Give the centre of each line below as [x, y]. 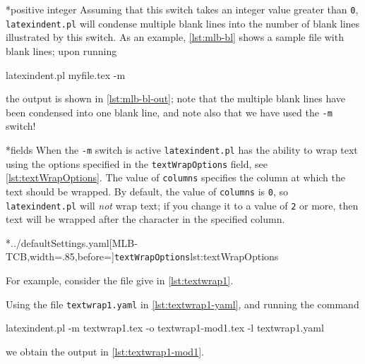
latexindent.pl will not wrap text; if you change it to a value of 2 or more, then [182, 205]
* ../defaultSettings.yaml [58, 242]
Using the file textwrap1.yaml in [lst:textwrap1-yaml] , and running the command [182, 304]
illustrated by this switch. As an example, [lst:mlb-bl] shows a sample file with [175, 37]
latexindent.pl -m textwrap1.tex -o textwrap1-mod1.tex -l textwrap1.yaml [165, 328]
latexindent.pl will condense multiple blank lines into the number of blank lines [183, 23]
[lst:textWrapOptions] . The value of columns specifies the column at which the [175, 177]
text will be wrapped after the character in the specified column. [145, 219]
